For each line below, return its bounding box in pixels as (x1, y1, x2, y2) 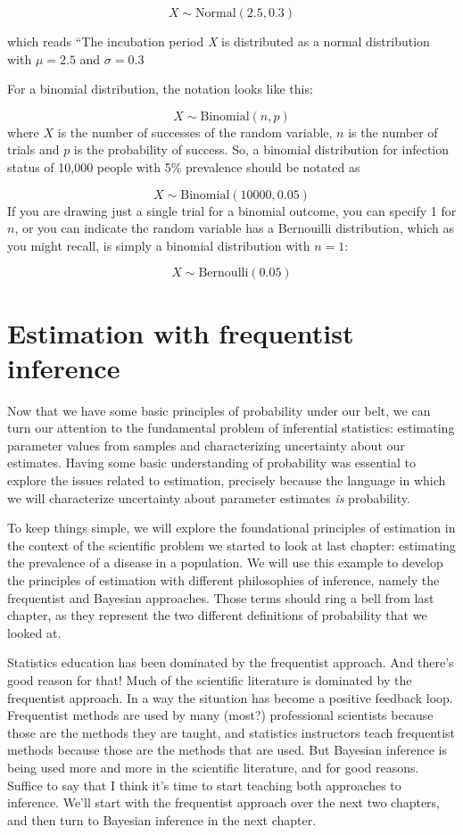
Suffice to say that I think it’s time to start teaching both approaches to (7, 775, 401, 794)
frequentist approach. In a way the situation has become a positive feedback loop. (7, 688, 453, 707)
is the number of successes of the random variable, (57, 122, 333, 141)
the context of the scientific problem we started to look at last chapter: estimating (7, 535, 456, 554)
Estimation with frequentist (7, 314, 354, 351)
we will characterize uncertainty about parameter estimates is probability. (7, 488, 410, 507)
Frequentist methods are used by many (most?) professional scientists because (7, 706, 434, 724)
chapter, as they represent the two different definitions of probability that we (7, 606, 427, 624)
